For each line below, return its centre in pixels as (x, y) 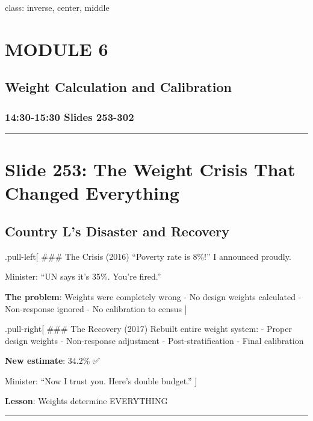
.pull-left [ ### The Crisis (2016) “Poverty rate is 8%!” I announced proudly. (148, 256)
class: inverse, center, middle (57, 7)
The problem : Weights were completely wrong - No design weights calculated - (153, 296)
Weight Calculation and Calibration (118, 87)
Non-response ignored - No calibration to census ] (96, 308)
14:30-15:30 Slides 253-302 (70, 116)
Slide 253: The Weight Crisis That (150, 169)
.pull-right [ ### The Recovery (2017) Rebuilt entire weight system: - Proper (148, 329)
